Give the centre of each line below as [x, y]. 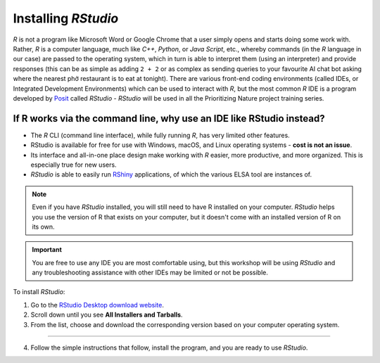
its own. [44, 227]
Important [47, 250]
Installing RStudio [66, 18]
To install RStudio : [39, 292]
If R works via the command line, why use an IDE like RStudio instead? [169, 119]
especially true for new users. [74, 165]
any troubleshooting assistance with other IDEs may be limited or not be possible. [150, 273]
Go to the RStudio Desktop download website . [97, 305]
